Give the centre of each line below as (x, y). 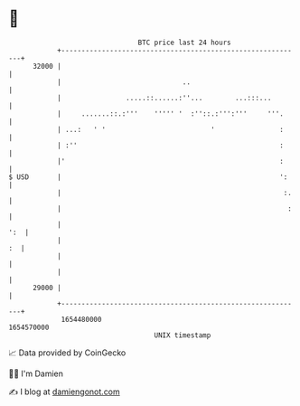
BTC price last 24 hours (184, 42)
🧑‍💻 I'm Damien (36, 373)
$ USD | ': (148, 177)
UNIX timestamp (183, 335)
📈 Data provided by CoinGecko (67, 353)
